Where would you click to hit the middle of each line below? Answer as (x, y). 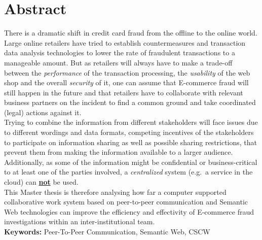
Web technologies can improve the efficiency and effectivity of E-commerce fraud (129, 211)
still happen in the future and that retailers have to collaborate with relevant (124, 92)
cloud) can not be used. (41, 182)
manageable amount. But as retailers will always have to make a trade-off (118, 62)
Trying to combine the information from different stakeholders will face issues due (131, 122)
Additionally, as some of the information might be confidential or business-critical (131, 162)
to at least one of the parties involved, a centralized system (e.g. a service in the (128, 172)
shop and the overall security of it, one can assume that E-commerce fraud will (126, 82)
